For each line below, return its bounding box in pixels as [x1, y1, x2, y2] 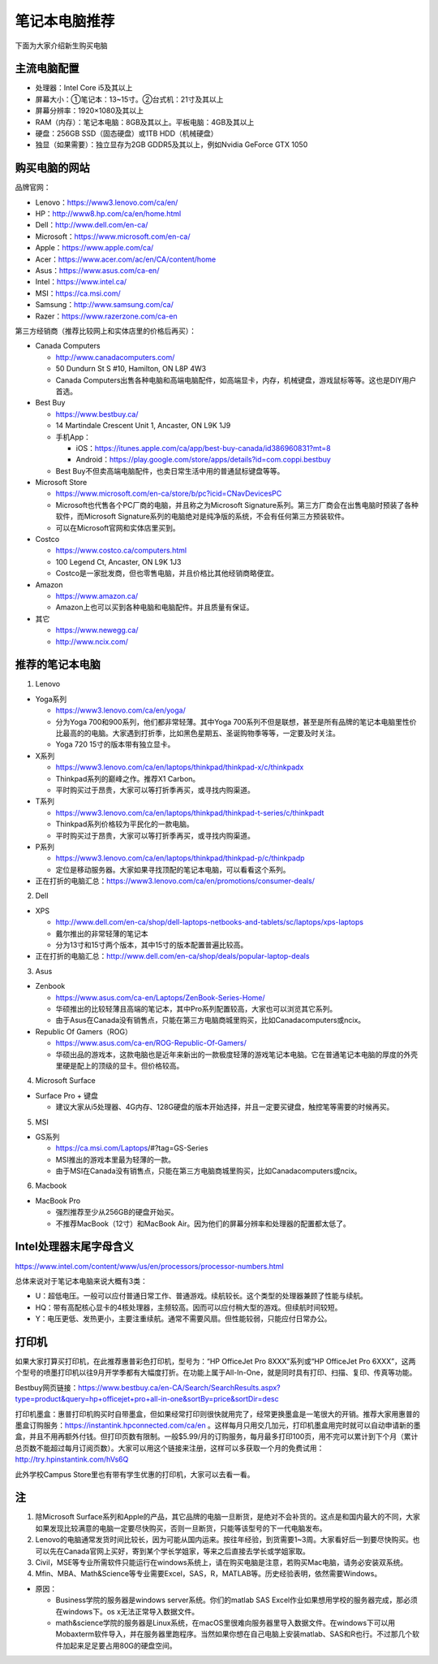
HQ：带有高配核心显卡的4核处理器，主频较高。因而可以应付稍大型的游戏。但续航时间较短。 [35, 1302, 342, 1312]
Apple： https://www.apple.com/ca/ [35, 243, 154, 253]
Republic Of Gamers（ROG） [35, 1026, 133, 1036]
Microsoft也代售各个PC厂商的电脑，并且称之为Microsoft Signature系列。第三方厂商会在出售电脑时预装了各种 [55, 500, 419, 509]
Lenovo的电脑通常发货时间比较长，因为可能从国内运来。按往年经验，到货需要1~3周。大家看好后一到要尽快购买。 [35, 1535, 413, 1545]
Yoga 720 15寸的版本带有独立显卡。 [55, 739, 175, 749]
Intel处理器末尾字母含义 [15, 1240, 134, 1254]
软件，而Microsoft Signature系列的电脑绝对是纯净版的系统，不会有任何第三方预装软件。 [55, 512, 349, 522]
